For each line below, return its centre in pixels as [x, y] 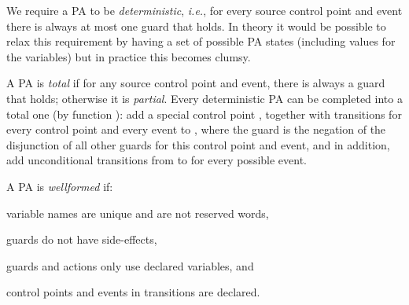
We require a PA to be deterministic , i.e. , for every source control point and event [204, 10]
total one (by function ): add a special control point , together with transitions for [204, 114]
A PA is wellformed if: [60, 186]
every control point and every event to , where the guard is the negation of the [196, 129]
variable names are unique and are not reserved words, [138, 213]
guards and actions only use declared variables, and [130, 265]
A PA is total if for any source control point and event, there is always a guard [196, 83]
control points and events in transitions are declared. [133, 292]
